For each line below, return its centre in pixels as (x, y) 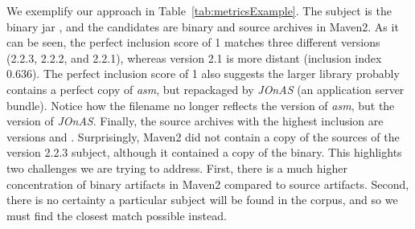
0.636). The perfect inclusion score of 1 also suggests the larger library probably (203, 74)
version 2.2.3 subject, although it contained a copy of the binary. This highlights (204, 152)
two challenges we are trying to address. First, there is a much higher (177, 168)
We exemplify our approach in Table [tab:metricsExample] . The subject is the (199, 10)
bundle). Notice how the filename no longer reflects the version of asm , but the (201, 105)
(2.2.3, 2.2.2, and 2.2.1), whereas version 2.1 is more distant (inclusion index (194, 57)
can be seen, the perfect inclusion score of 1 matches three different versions (193, 42)
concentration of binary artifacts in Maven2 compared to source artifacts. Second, (208, 184)
